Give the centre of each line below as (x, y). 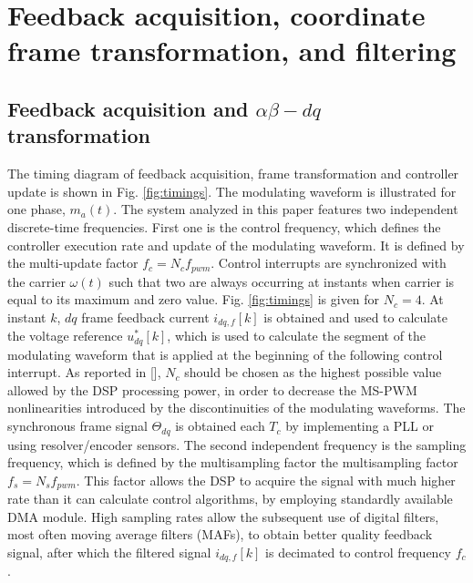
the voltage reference (65, 336)
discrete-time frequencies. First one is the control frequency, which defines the (224, 226)
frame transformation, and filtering (232, 51)
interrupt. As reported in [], (84, 372)
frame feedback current (145, 317)
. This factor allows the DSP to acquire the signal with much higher (266, 480)
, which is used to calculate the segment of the (297, 336)
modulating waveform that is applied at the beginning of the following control (225, 354)
